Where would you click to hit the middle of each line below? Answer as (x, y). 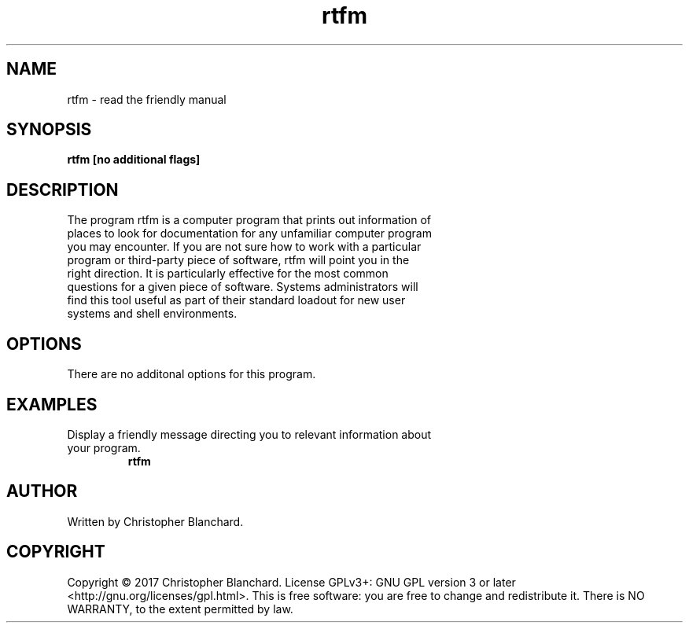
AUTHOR (42, 491)
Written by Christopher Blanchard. (155, 521)
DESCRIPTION (63, 189)
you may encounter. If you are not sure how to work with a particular (244, 247)
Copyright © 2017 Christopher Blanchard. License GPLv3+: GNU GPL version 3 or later (291, 582)
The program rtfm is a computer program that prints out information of (249, 220)
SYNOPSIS (49, 130)
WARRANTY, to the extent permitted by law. (180, 609)
